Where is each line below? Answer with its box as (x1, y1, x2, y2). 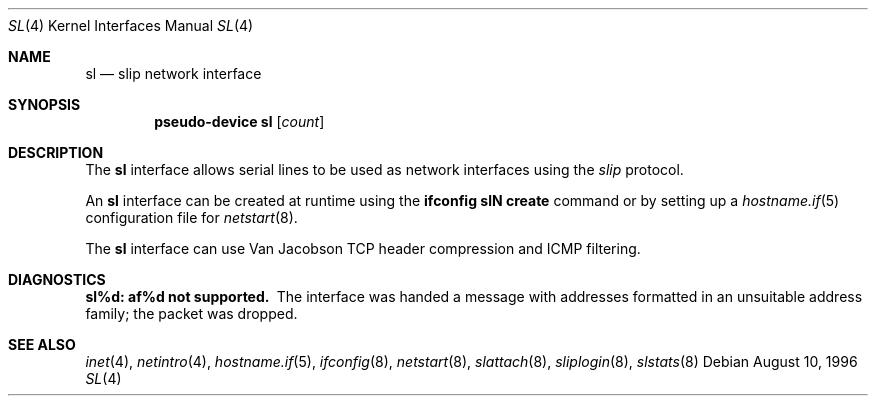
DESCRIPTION (8, 144, 104, 161)
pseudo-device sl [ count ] (154, 113, 325, 130)
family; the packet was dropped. (85, 305, 298, 322)
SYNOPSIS (8, 96, 81, 113)
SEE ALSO (8, 336, 76, 353)
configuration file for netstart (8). (85, 209, 298, 226)
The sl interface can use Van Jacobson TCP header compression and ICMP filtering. (85, 240, 641, 257)
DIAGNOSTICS (8, 271, 106, 288)
